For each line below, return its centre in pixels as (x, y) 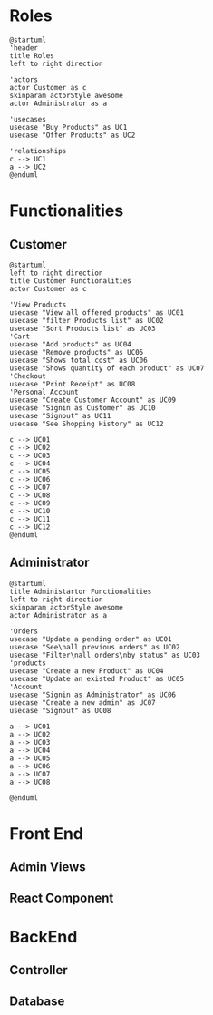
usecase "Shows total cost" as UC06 (78, 360)
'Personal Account (44, 392)
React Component (62, 898)
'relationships (38, 151)
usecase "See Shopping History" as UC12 (87, 424)
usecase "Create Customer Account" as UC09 (93, 400)
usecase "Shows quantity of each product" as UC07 (107, 368)
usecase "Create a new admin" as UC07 (82, 703)
